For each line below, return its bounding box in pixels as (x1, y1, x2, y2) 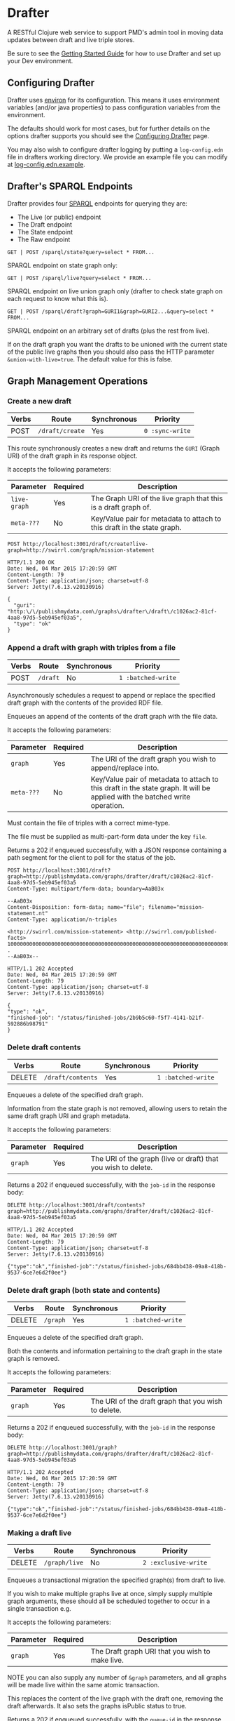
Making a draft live (7, 1528, 72, 1538)
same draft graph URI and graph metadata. (7, 1111, 131, 1120)
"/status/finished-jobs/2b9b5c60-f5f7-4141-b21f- (57, 1014, 205, 1021)
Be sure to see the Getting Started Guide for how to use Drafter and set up (7, 49, 222, 58)
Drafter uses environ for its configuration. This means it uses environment (7, 95, 220, 104)
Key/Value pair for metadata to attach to (90, 514, 222, 524)
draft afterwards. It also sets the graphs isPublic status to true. (7, 1702, 187, 1710)
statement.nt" (7, 910, 49, 917)
